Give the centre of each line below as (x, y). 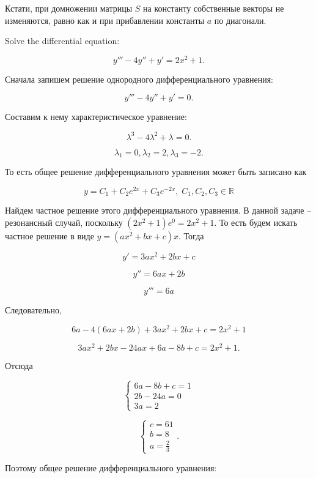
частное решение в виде (50, 236)
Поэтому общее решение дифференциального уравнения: (111, 468)
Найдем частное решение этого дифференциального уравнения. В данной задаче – (158, 210)
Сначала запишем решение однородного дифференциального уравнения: (139, 79)
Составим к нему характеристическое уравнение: (96, 117)
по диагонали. (240, 20)
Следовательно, (33, 310)
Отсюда (19, 365)
